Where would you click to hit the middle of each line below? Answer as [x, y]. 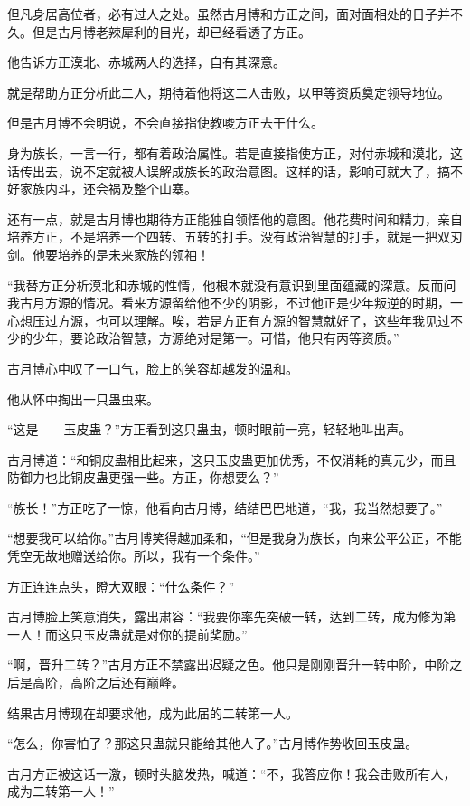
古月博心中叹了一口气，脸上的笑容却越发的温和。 [153, 368]
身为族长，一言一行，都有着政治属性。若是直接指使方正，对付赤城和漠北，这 [235, 152]
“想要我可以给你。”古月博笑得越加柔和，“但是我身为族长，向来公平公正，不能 [235, 538]
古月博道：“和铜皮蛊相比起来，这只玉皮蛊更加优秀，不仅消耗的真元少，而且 [232, 459]
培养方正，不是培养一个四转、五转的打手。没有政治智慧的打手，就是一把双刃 [235, 237]
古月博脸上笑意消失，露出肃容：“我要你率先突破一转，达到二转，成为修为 [226, 616]
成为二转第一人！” [61, 791]
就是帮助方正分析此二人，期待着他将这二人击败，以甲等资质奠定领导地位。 [229, 92]
